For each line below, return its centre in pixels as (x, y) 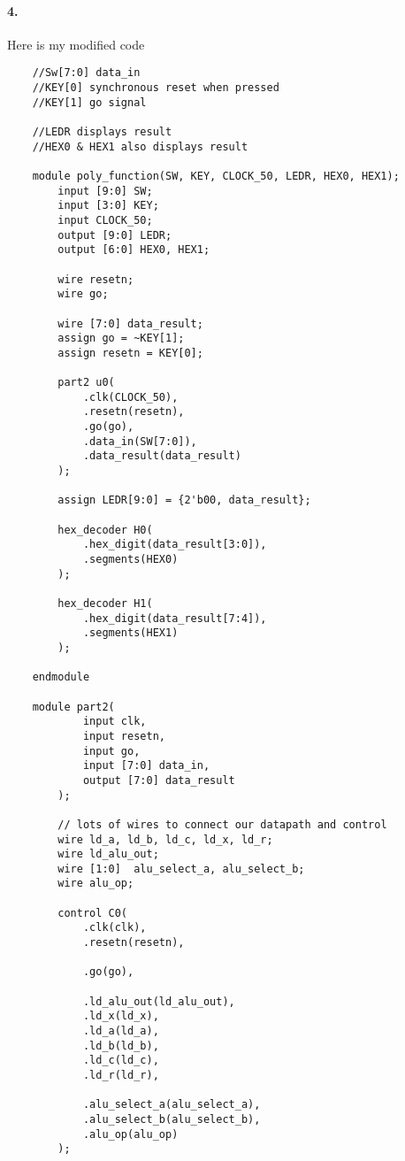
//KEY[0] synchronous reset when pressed (156, 88)
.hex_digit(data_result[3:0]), (175, 545)
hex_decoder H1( (105, 604)
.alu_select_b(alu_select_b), (172, 1119)
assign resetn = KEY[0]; (130, 353)
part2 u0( (86, 383)
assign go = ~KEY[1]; (121, 338)
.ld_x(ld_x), (121, 1016)
